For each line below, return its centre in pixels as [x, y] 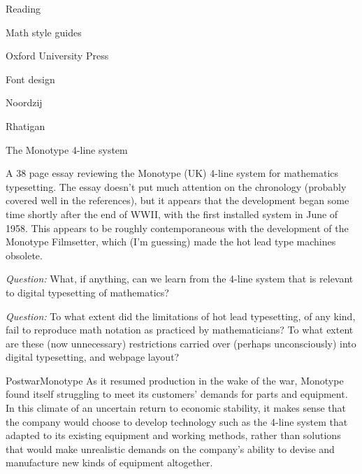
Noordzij [24, 102]
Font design [30, 79]
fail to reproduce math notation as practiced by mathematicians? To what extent [180, 330]
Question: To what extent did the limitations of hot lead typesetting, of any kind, [181, 316]
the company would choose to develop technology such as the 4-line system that [177, 421]
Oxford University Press [57, 56]
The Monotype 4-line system [67, 149]
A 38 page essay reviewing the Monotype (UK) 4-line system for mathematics [172, 173]
